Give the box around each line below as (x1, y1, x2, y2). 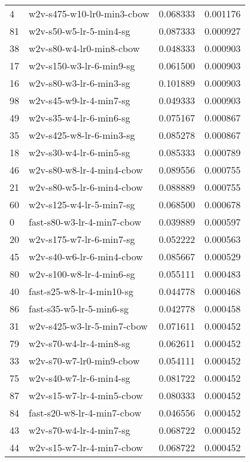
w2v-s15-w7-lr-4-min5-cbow (29, 388, 143, 402)
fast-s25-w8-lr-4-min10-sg (29, 284, 133, 298)
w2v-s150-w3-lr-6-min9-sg (29, 59, 135, 72)
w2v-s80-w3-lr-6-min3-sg (29, 76, 130, 90)
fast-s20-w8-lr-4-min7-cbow (29, 406, 142, 420)
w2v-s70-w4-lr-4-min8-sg (29, 336, 130, 350)
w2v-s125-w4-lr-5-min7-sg (29, 197, 135, 211)
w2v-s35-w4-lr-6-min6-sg (29, 111, 130, 124)
